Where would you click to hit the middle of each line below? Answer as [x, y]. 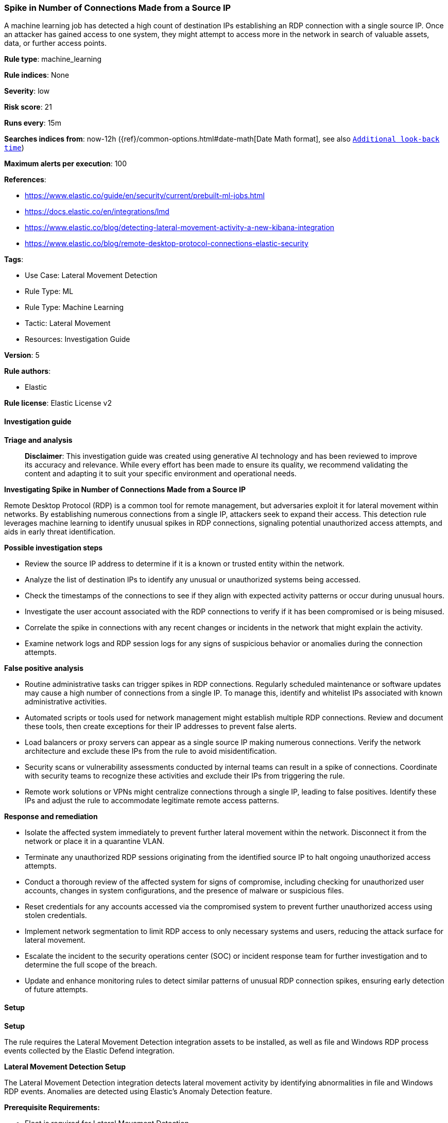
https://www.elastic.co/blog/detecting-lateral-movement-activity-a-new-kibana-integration [180, 228]
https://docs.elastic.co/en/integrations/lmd [97, 212]
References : [25, 180]
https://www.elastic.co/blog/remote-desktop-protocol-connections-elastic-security [167, 244]
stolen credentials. [56, 915]
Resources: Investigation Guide [77, 339]
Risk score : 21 [28, 107]
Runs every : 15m [33, 123]
